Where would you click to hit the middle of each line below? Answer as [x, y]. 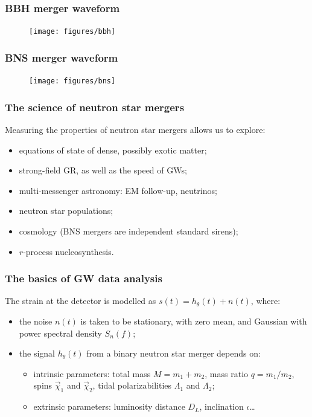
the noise [36, 321]
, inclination [221, 406]
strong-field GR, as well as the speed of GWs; [103, 170]
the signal [37, 353]
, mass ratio [227, 373]
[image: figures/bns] [72, 81]
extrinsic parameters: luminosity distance [109, 406]
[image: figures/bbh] [72, 32]
